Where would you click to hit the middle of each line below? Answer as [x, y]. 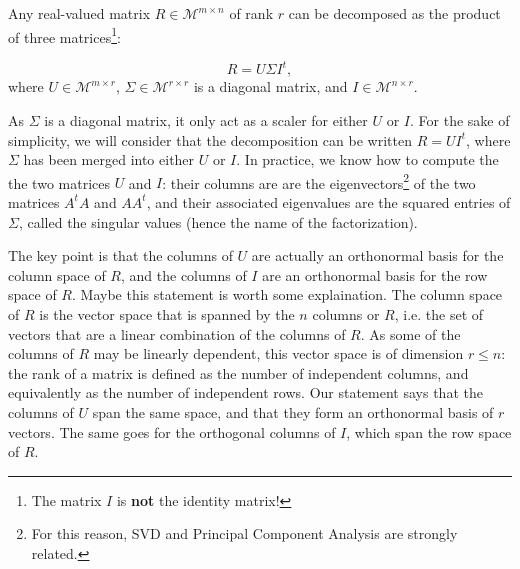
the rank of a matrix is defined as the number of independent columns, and [238, 372]
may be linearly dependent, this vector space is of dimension [278, 353]
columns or [346, 313]
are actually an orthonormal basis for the [377, 255]
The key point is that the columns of [120, 255]
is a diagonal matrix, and [270, 86]
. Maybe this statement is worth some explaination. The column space [287, 294]
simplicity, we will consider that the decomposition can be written [210, 139]
